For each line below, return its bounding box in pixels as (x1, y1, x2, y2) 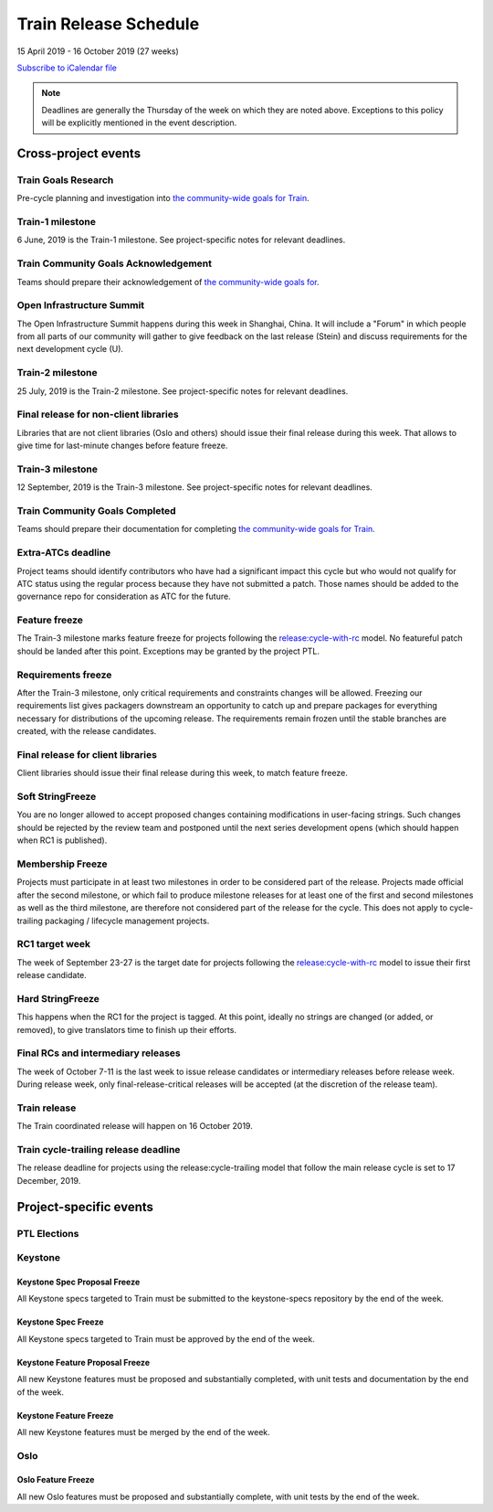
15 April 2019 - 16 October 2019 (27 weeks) (16, 46, 180, 57)
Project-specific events (16, 1198, 154, 1215)
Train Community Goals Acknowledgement (16, 257, 213, 270)
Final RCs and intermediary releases (16, 1047, 182, 1059)
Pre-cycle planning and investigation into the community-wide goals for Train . (16, 193, 309, 204)
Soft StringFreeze (16, 791, 97, 804)
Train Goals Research (16, 174, 114, 186)
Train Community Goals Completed (16, 505, 177, 517)
